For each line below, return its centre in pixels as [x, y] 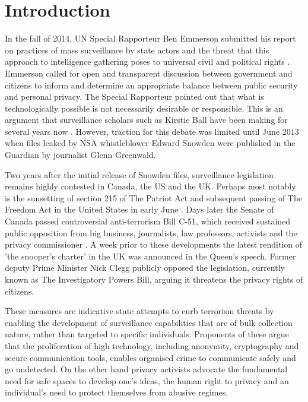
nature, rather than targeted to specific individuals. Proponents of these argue [147, 334]
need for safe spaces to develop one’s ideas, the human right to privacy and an [147, 380]
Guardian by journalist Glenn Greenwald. [80, 155]
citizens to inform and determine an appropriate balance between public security [151, 85]
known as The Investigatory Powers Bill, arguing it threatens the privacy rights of [154, 279]
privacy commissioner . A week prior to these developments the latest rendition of [154, 244]
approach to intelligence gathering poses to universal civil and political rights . [147, 61]
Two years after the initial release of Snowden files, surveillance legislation [139, 174]
